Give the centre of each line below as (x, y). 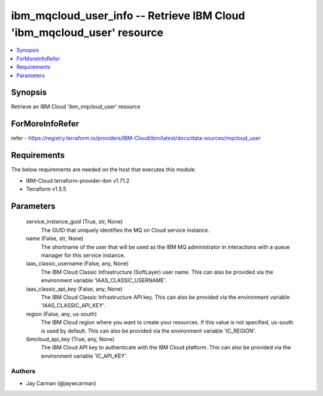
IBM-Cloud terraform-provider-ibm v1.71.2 (78, 180)
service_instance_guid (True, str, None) (74, 222)
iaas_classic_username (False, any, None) (77, 264)
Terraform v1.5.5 (46, 189)
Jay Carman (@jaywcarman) (61, 383)
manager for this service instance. (83, 255)
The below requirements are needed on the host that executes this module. (104, 170)
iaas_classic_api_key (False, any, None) (74, 289)
